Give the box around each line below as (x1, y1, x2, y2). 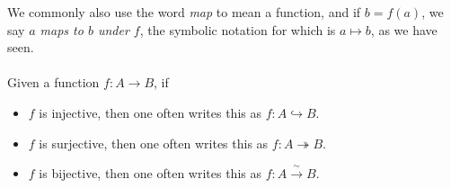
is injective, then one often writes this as (39, 103, 261, 121)
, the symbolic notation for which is (139, 20, 336, 39)
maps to (40, 20, 84, 39)
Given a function (7, 73, 100, 92)
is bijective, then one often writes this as (39, 164, 261, 183)
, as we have (370, 20, 438, 39)
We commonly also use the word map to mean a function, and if (7, 3, 361, 21)
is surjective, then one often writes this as (39, 133, 269, 152)
